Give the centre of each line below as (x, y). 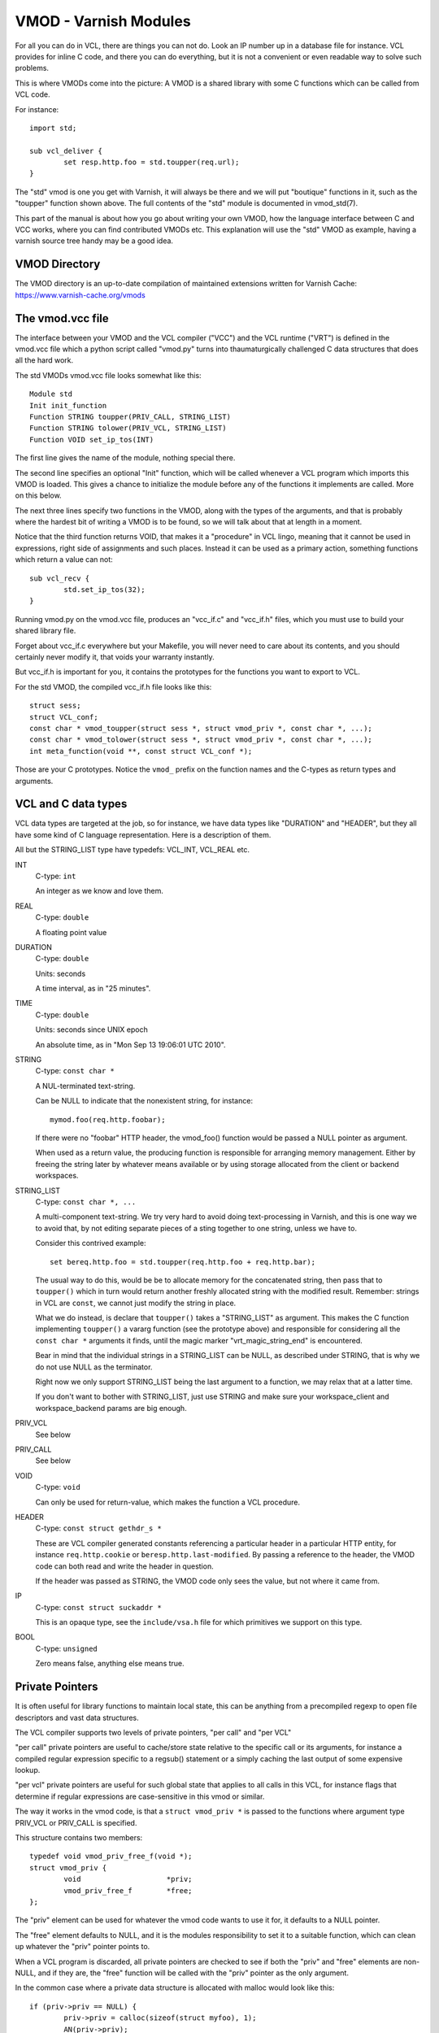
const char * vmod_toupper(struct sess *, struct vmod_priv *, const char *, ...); (201, 728)
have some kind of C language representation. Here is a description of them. (143, 834)
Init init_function (68, 405)
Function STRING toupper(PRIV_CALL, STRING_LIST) (130, 416)
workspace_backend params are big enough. (111, 1408)
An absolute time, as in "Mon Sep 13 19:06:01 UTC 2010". (131, 1044)
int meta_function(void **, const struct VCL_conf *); (141, 751)
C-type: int (56, 876)
